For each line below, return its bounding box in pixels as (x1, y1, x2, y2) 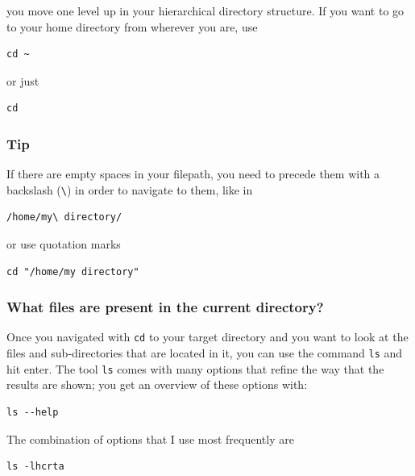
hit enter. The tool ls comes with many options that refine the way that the (6, 360, 384, 377)
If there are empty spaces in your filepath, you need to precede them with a (6, 165, 380, 182)
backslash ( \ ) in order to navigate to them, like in (6, 181, 253, 198)
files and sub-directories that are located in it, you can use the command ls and (6, 344, 403, 361)
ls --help (6, 407, 59, 418)
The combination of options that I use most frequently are (6, 430, 294, 447)
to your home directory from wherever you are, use (6, 18, 258, 35)
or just (6, 72, 39, 89)
